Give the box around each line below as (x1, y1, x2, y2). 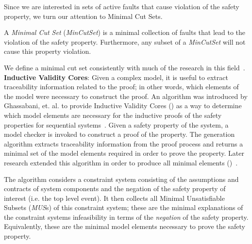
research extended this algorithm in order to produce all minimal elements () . (4, 157, 238, 167)
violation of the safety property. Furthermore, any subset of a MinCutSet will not (4, 36, 246, 47)
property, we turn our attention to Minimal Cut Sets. (4, 11, 163, 21)
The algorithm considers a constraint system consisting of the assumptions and (4, 174, 239, 184)
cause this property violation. (4, 46, 91, 56)
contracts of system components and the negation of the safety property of (4, 183, 226, 194)
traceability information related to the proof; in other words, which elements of (4, 81, 239, 92)
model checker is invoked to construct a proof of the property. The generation (4, 129, 235, 139)
